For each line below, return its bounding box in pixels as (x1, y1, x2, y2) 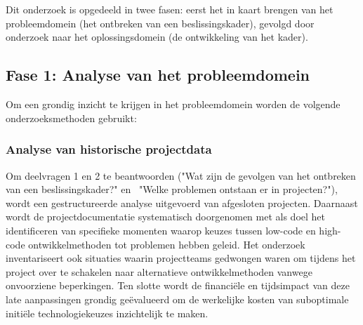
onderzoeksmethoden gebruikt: (6, 110, 137, 125)
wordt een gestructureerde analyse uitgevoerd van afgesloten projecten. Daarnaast (6, 195, 358, 210)
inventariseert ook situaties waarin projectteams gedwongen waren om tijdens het (6, 251, 356, 265)
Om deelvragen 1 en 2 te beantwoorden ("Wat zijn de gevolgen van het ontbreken (6, 168, 356, 183)
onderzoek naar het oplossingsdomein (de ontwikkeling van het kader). (6, 29, 308, 44)
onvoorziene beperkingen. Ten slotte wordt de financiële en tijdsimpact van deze (6, 278, 350, 293)
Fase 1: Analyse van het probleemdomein (6, 64, 310, 86)
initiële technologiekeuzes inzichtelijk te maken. (6, 305, 209, 320)
